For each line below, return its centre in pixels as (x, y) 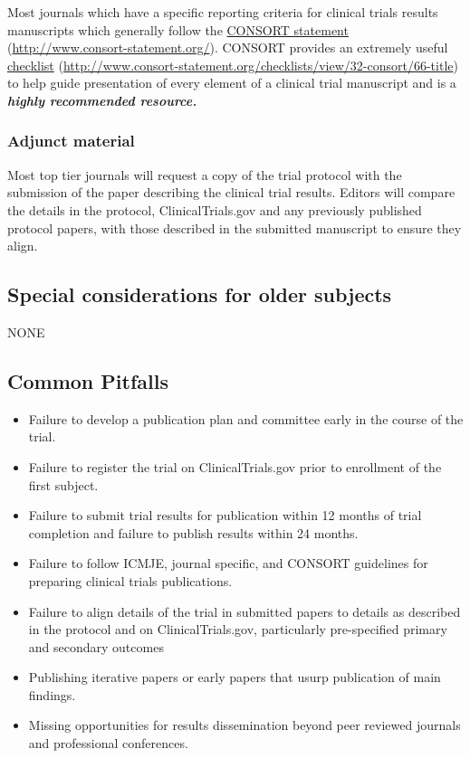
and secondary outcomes (96, 646)
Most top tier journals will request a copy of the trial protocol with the (205, 174)
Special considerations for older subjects (200, 294)
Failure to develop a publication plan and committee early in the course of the (246, 418)
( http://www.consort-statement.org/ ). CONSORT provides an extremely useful (228, 47)
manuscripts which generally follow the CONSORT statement (178, 29)
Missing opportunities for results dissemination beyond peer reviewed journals (245, 725)
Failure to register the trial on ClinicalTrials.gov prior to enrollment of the (235, 466)
